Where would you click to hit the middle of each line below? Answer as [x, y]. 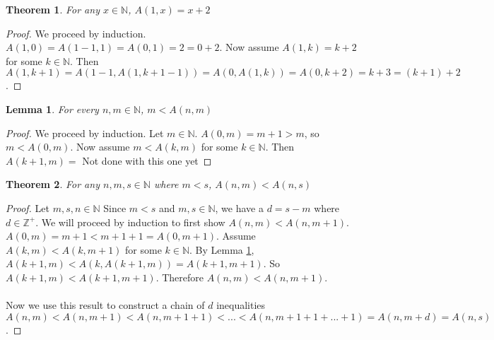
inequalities [241, 305]
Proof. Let [28, 207]
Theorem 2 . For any [53, 184]
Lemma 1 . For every [52, 109]
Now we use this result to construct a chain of [105, 305]
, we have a [239, 207]
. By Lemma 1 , [222, 249]
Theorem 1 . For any [53, 9]
